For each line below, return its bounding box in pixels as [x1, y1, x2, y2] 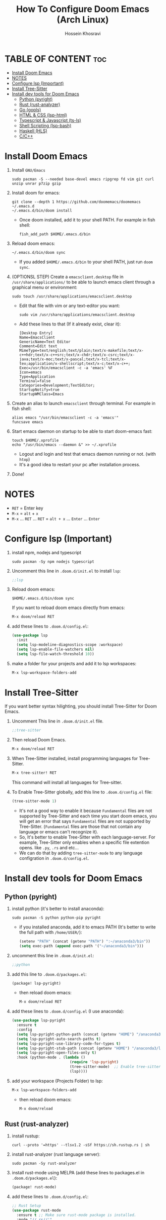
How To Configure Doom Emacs [16, 3, 150, 15]
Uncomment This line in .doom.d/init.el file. [11, 718, 104, 724]
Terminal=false [19, 378, 51, 384]
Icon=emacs [19, 370, 42, 375]
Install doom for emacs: [11, 190, 60, 196]
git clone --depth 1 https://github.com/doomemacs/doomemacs [11, 199, 141, 204]
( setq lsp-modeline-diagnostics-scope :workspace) [16, 642, 123, 647]
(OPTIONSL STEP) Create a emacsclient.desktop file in [11, 274, 124, 280]
